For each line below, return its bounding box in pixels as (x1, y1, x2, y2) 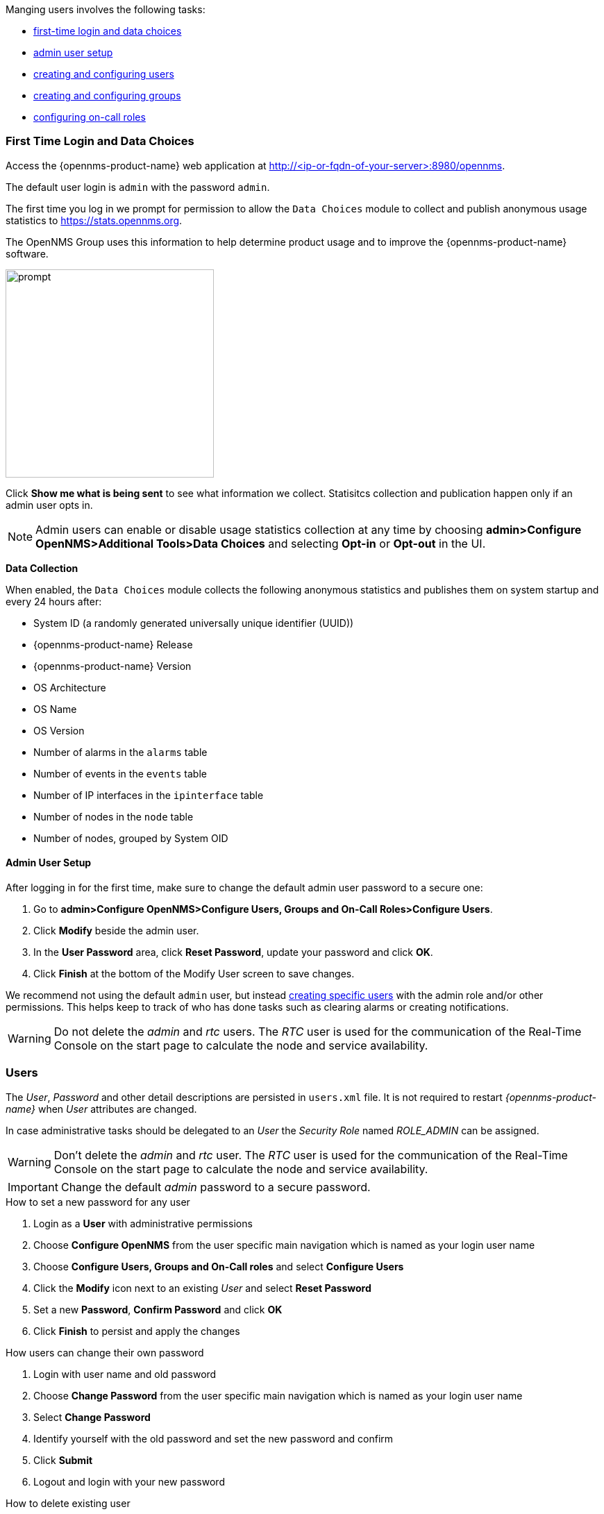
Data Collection (6, 562, 78, 574)
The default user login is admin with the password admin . (6, 180, 270, 193)
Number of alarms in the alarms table (33, 746, 208, 758)
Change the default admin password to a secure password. (60, 1179, 371, 1194)
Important (8, 1179, 58, 1194)
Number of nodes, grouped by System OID (33, 832, 228, 844)
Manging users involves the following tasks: (6, 3, 205, 15)
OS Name (33, 703, 77, 715)
